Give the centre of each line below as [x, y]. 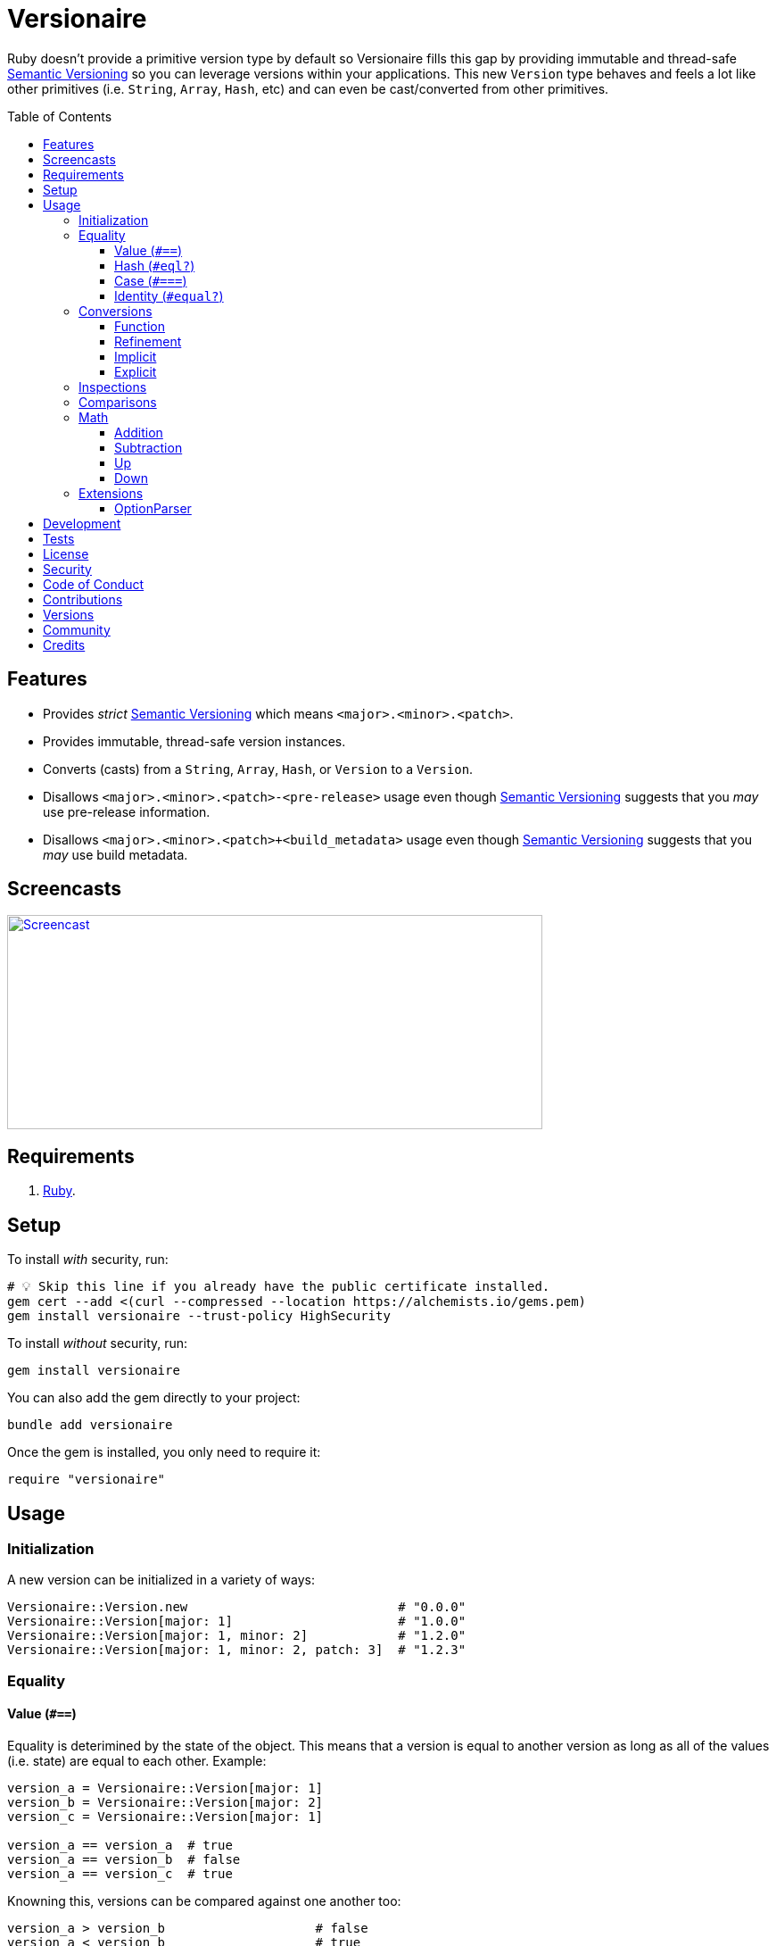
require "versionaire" [87, 1480]
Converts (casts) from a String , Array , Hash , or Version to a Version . [258, 769]
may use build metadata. [116, 854]
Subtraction [149, 447]
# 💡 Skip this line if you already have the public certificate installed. [279, 1287]
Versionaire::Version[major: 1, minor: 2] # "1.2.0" [237, 1636]
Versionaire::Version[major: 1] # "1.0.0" [237, 1622]
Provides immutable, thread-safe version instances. [194, 741]
